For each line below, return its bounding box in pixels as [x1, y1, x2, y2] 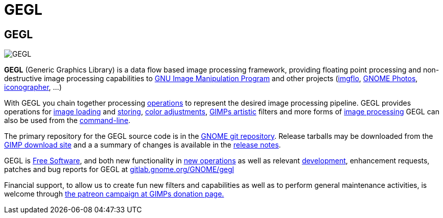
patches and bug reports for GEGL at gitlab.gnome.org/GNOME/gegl [4, 165, 234, 174]
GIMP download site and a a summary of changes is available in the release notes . [4, 140, 281, 150]
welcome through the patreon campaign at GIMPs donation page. [4, 189, 224, 199]
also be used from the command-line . [4, 116, 131, 125]
